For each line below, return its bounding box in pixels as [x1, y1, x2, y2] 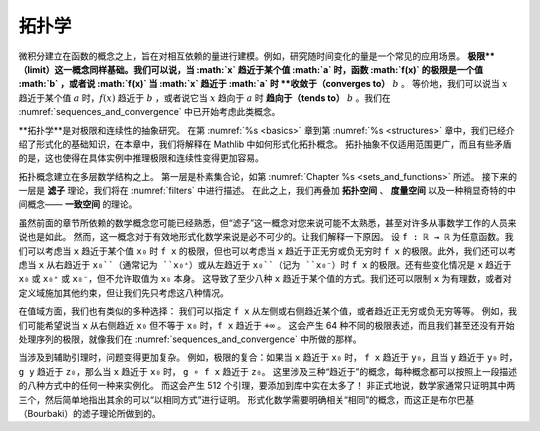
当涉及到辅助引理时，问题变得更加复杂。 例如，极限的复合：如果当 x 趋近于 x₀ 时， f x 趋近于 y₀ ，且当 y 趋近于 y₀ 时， [18, 351, 518, 364]
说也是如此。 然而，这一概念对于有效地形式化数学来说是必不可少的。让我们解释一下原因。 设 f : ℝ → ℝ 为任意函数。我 [18, 231, 514, 243]
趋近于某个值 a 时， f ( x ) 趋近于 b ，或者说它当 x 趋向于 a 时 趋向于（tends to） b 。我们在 [18, 91, 392, 104]
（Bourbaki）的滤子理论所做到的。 [18, 407, 161, 419]
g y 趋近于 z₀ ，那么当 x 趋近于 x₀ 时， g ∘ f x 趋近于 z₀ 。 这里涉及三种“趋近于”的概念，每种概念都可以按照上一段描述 [18, 365, 518, 377]
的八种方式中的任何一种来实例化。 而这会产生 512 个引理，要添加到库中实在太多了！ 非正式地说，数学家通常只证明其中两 [18, 380, 516, 392]
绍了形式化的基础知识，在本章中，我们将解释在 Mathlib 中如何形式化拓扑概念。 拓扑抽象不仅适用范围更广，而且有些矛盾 [18, 138, 512, 150]
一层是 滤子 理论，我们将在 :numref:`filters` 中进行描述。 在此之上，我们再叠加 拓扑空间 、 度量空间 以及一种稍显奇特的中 [18, 185, 517, 197]
